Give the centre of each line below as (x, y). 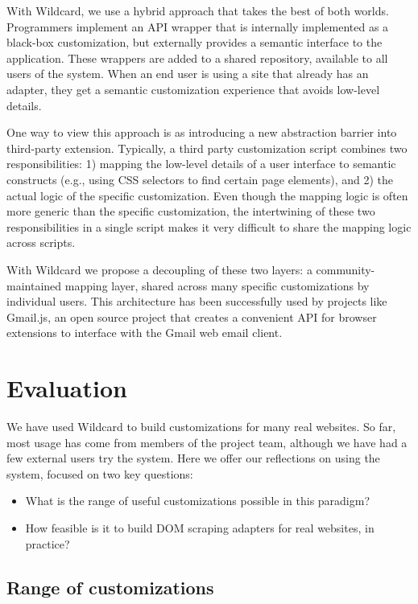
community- (346, 269)
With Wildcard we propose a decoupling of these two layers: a (159, 269)
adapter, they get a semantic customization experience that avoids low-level (193, 89)
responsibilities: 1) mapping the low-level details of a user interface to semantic (201, 164)
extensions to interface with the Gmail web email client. (145, 333)
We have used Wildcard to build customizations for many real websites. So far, (201, 426)
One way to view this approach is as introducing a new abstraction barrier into (202, 132)
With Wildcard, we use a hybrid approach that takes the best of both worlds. (198, 10)
